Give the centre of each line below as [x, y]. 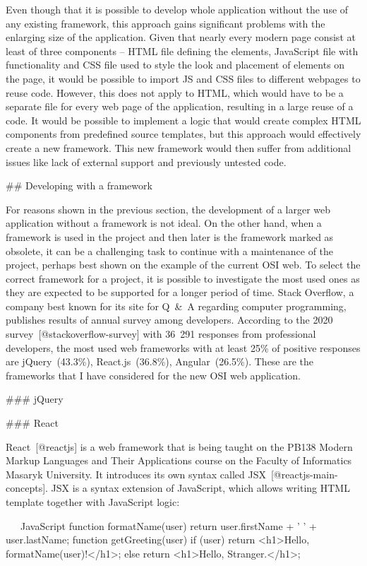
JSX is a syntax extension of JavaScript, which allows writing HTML [200, 488]
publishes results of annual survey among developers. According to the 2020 [169, 320]
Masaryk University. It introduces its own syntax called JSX [136, 474]
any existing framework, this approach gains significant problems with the [166, 23]
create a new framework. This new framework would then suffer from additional [179, 147]
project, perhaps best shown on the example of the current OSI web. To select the [183, 265]
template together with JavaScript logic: [93, 502]
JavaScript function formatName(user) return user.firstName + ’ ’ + [168, 525]
